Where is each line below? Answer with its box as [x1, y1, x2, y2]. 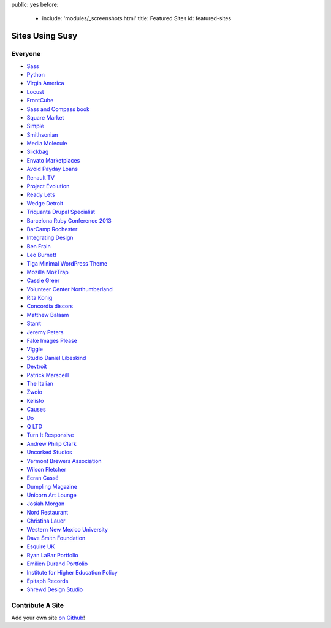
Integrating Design [26, 234, 74, 242]
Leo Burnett [26, 251, 56, 259]
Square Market [26, 113, 64, 121]
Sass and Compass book [26, 105, 90, 113]
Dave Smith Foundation [26, 534, 86, 542]
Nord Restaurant [26, 508, 69, 516]
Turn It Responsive [26, 431, 74, 438]
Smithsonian [26, 131, 58, 138]
